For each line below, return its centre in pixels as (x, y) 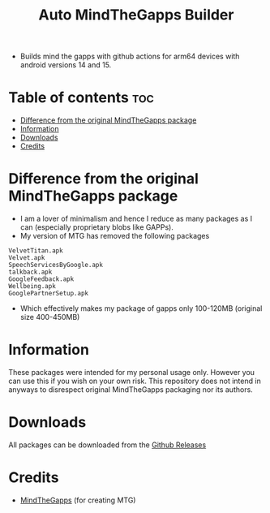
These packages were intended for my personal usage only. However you (132, 372)
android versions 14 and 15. (66, 65)
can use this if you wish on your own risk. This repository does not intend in (135, 381)
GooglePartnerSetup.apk (49, 294)
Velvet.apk (27, 258)
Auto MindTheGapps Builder (136, 15)
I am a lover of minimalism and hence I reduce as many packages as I (136, 219)
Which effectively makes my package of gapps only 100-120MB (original (141, 308)
